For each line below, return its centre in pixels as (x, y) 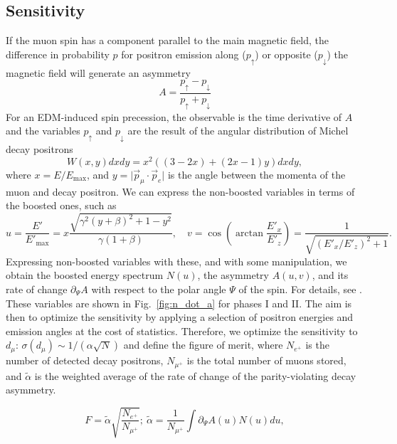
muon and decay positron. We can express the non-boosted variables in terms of (180, 191)
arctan (249, 233)
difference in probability (58, 54)
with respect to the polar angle (159, 289)
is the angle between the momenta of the (256, 174)
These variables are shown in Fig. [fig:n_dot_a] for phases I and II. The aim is (179, 303)
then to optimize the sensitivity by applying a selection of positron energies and (180, 317)
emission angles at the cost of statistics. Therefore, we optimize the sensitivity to (182, 331)
